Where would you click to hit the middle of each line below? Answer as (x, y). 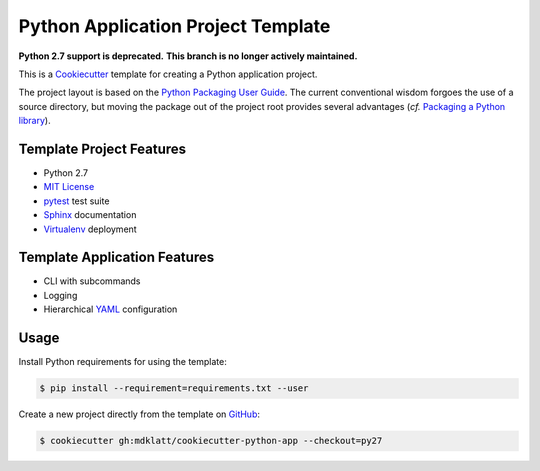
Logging (60, 295)
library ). (34, 121)
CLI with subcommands (92, 281)
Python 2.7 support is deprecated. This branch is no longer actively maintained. (188, 56)
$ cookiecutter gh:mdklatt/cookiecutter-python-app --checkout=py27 (211, 441)
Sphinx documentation (90, 215)
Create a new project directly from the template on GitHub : (139, 414)
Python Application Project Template (174, 26)
